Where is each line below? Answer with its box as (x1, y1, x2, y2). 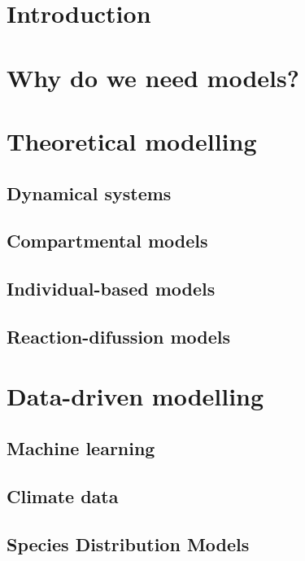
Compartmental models (7, 228, 208, 253)
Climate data (7, 483, 119, 508)
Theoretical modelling (7, 124, 257, 157)
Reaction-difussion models (7, 323, 231, 348)
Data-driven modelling (7, 379, 264, 413)
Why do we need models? (7, 60, 299, 94)
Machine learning (7, 436, 155, 461)
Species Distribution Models (7, 531, 250, 556)
